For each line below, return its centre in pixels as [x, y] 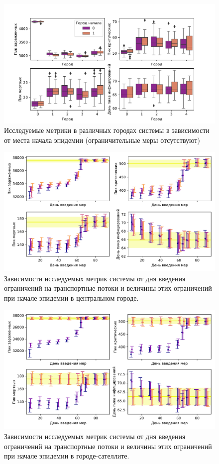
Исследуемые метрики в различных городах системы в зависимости [107, 130]
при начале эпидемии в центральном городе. [71, 298]
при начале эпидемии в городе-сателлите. [67, 456]
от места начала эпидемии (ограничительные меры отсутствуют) [102, 140]
